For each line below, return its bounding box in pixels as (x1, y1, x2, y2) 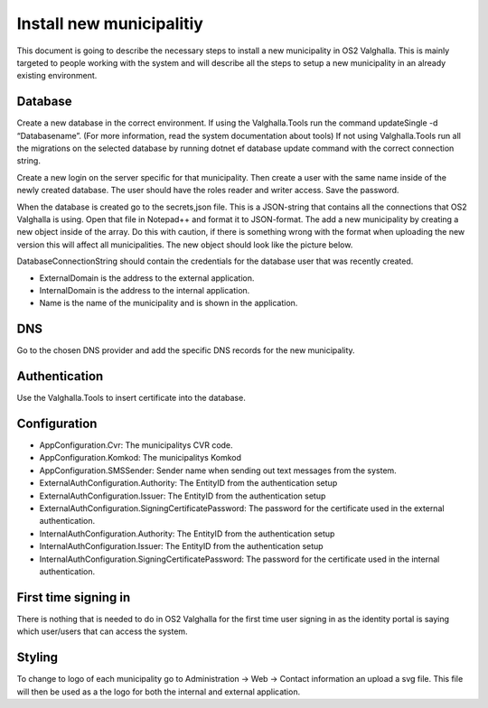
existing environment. (16, 70, 98, 81)
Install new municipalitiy (16, 14, 203, 33)
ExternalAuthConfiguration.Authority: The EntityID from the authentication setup (39, 478, 338, 489)
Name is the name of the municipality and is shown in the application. (39, 298, 298, 309)
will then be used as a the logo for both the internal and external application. (16, 686, 301, 697)
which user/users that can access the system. (16, 626, 189, 637)
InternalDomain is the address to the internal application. (39, 284, 250, 295)
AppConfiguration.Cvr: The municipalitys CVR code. (39, 440, 234, 451)
